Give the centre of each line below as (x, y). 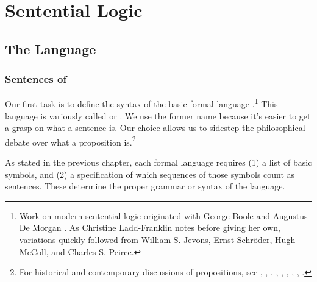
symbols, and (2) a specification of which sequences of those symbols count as (150, 174)
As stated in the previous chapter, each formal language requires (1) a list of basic (158, 162)
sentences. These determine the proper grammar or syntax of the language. (145, 186)
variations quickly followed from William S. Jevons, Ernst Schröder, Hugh (157, 240)
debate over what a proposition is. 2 (70, 141)
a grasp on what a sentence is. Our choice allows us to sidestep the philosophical (155, 128)
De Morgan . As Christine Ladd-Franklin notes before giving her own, (150, 227)
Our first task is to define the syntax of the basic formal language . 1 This (141, 103)
